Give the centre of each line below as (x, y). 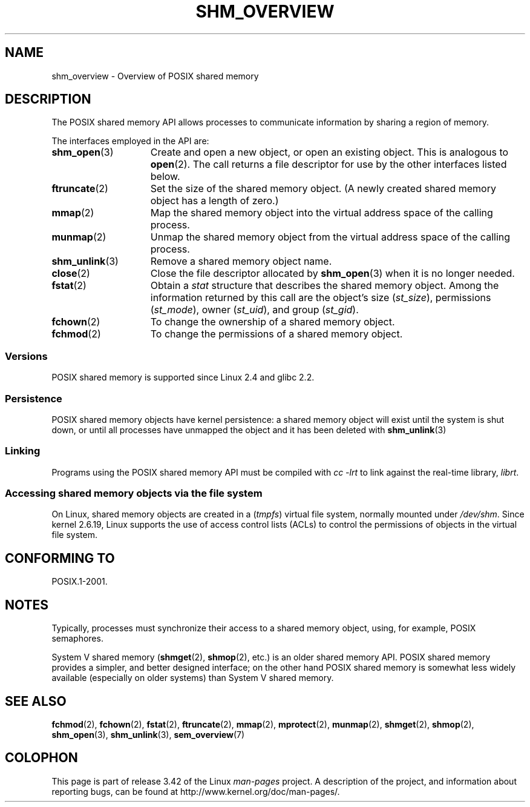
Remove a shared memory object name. (241, 261)
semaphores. (77, 639)
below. (165, 177)
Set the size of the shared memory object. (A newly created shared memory (323, 189)
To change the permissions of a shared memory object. (276, 334)
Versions (26, 356)
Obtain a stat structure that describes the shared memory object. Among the (325, 286)
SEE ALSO (36, 701)
